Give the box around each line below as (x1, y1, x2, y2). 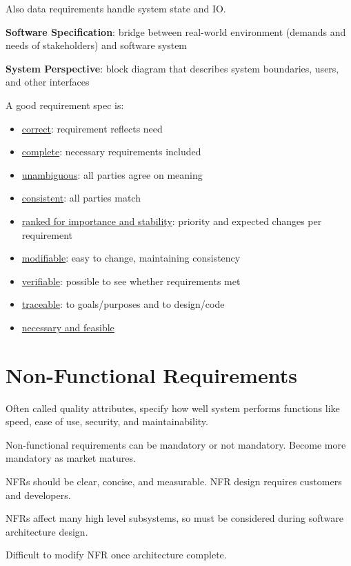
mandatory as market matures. (6, 451, 136, 465)
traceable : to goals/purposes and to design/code (21, 297, 225, 311)
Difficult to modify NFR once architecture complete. (6, 547, 227, 562)
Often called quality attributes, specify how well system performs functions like (6, 400, 340, 415)
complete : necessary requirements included (21, 144, 201, 159)
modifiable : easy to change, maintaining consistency (21, 251, 241, 265)
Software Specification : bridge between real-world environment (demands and (6, 24, 346, 39)
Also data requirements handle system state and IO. (6, 1, 226, 15)
